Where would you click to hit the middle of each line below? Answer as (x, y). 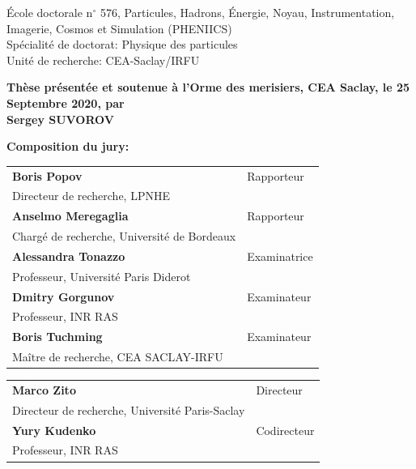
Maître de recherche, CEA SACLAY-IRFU (118, 357)
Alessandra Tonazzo (69, 256)
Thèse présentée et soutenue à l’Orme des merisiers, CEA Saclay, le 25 (208, 87)
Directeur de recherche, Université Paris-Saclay (129, 409)
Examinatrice (280, 256)
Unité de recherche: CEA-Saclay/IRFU (103, 60)
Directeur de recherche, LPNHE (91, 196)
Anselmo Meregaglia (70, 216)
